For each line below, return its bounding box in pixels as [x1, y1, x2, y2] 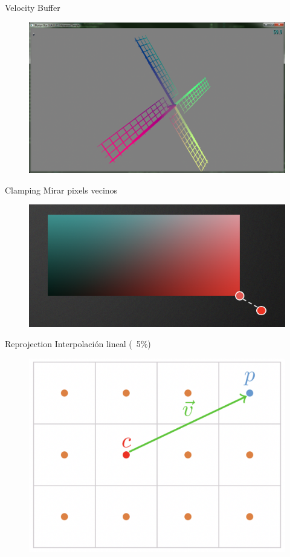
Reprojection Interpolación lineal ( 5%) [5, 337, 151, 350]
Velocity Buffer [5, 1, 60, 13]
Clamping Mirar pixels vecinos [5, 183, 118, 196]
